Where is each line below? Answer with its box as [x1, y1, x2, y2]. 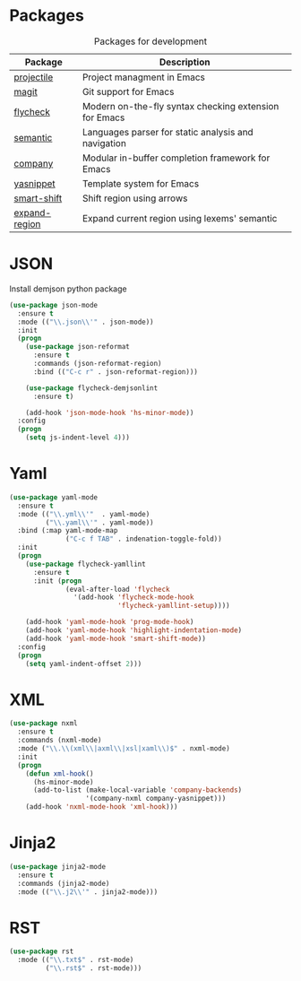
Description [159, 56, 211, 68]
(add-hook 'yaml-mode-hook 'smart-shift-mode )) [25, 634, 206, 643]
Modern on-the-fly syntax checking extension [82, 100, 279, 112]
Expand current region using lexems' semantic [82, 212, 278, 224]
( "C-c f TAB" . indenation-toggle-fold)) [65, 534, 222, 543]
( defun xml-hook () [25, 768, 94, 778]
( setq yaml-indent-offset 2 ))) [25, 659, 142, 668]
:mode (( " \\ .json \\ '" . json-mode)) [17, 317, 154, 326]
